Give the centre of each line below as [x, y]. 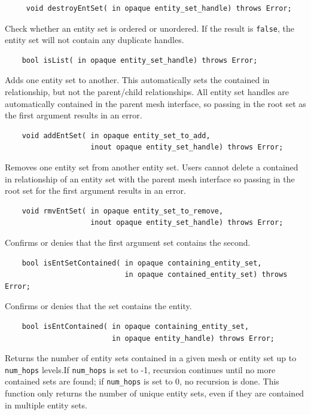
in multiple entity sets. [46, 405]
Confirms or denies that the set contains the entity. [98, 306]
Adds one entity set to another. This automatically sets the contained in [137, 80]
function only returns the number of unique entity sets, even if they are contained [155, 393]
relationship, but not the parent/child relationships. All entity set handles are [147, 92]
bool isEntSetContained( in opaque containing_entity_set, [142, 263]
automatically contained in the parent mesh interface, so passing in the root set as [155, 103]
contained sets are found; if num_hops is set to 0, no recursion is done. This [142, 381]
